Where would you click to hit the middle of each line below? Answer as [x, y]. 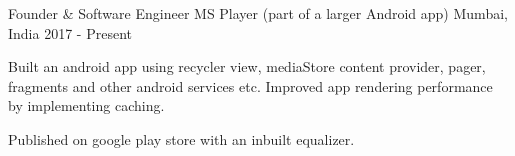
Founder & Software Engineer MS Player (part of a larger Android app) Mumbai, [258, 13]
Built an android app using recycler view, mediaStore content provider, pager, [247, 66]
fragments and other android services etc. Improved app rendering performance [250, 85]
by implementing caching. [86, 105]
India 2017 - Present [70, 32]
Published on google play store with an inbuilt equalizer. [181, 138]
